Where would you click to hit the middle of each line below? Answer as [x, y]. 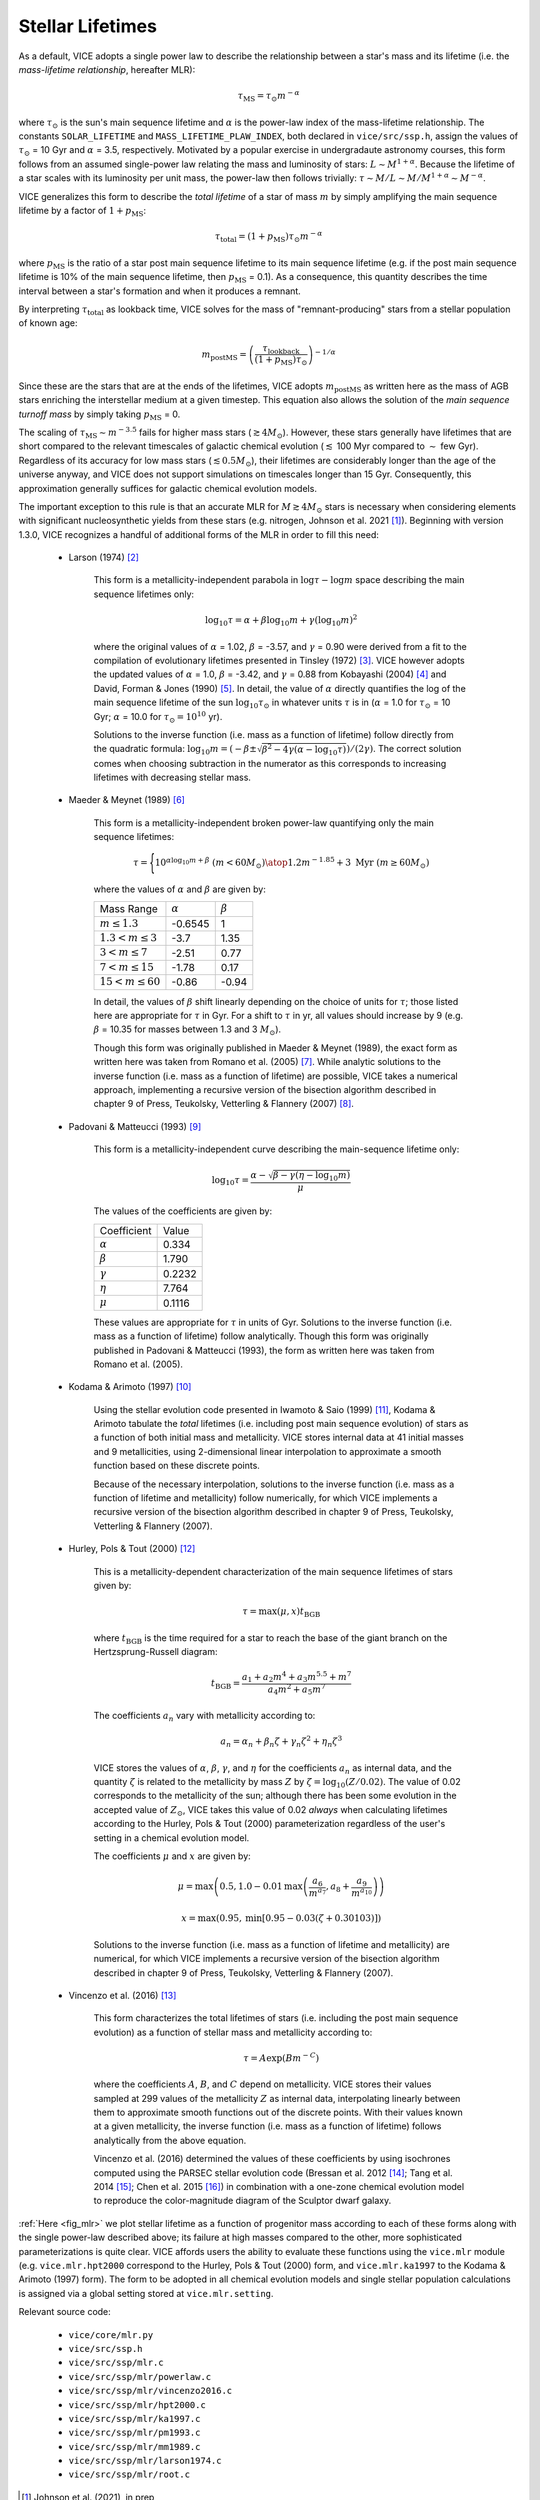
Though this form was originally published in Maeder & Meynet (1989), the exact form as [275, 1047]
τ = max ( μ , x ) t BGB [281, 1612]
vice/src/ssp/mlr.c [116, 2363]
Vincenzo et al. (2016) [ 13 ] [122, 1995]
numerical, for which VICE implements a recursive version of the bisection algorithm [266, 1959]
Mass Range [129, 909]
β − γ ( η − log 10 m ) [312, 1176]
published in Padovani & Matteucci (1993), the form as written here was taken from [264, 1350]
